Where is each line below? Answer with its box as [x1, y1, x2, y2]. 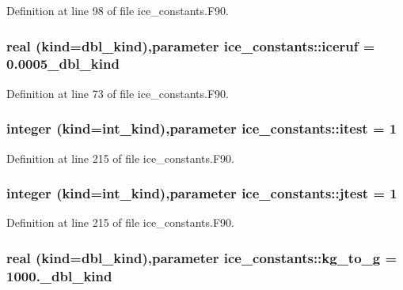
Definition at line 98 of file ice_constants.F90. [6, 2, 229, 18]
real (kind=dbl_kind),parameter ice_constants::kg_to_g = [6, 247, 397, 267]
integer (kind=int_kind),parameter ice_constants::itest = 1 [6, 119, 397, 138]
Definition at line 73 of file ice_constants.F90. [6, 85, 229, 101]
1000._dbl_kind [6, 266, 112, 285]
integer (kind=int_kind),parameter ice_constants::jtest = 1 [6, 183, 397, 203]
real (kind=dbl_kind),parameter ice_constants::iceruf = [6, 36, 375, 55]
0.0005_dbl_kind [6, 54, 120, 73]
